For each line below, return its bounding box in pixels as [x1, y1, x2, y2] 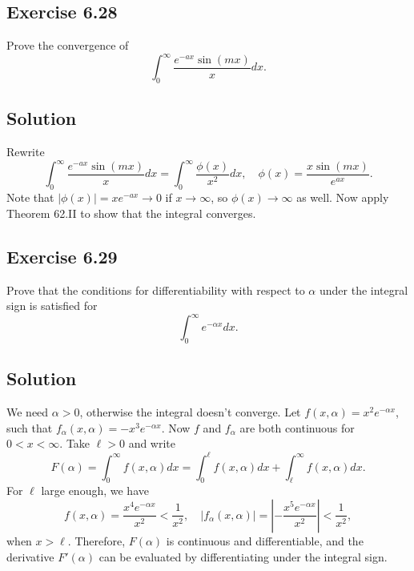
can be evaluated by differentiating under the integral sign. [98, 548, 388, 565]
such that [6, 419, 53, 436]
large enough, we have [41, 482, 149, 499]
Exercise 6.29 [6, 243, 118, 268]
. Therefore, [67, 532, 126, 549]
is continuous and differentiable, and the [166, 532, 364, 549]
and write [128, 435, 176, 452]
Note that [6, 189, 54, 206]
